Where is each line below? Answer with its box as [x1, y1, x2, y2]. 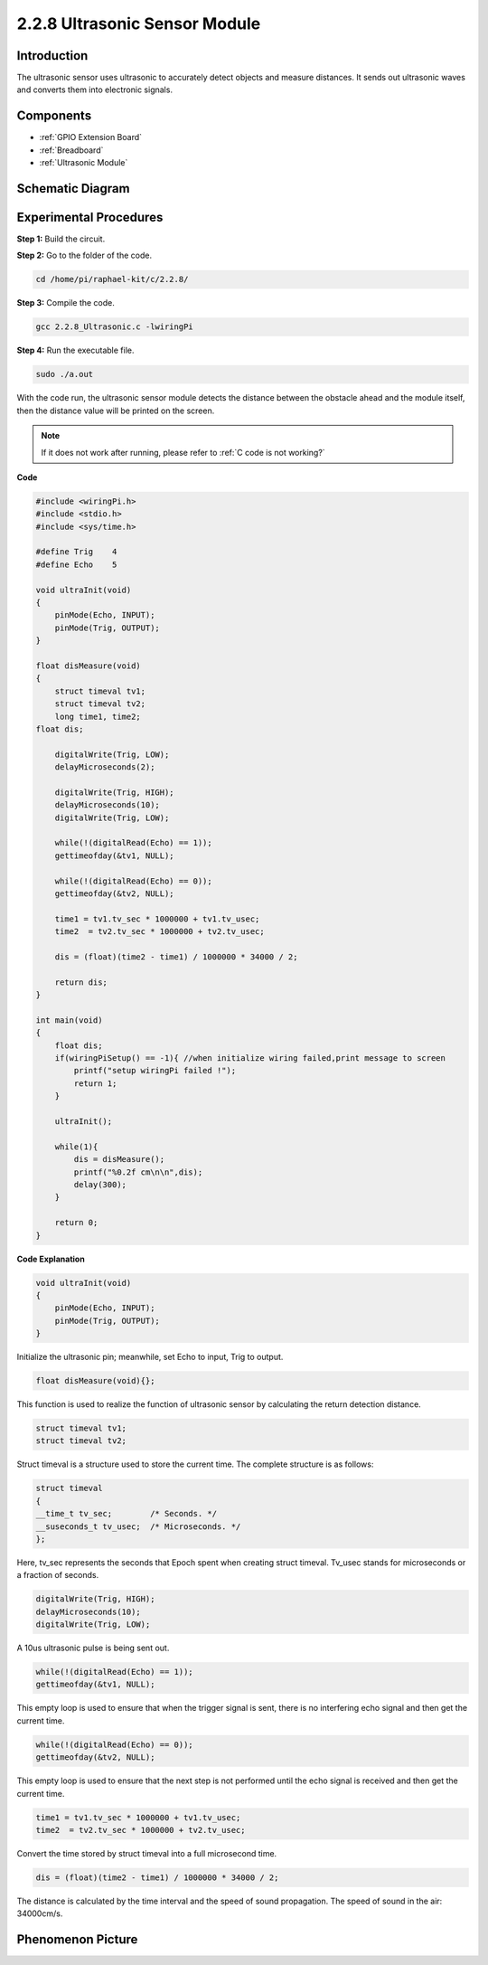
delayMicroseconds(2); [54, 762, 155, 772]
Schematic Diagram [16, 181, 130, 196]
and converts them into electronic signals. [16, 84, 174, 95]
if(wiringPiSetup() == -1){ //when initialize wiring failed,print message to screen [54, 1053, 446, 1063]
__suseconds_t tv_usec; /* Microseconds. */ [35, 1521, 241, 1532]
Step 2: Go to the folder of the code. [16, 250, 153, 261]
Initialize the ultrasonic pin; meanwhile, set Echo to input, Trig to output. [16, 1352, 284, 1363]
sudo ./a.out [35, 369, 94, 380]
